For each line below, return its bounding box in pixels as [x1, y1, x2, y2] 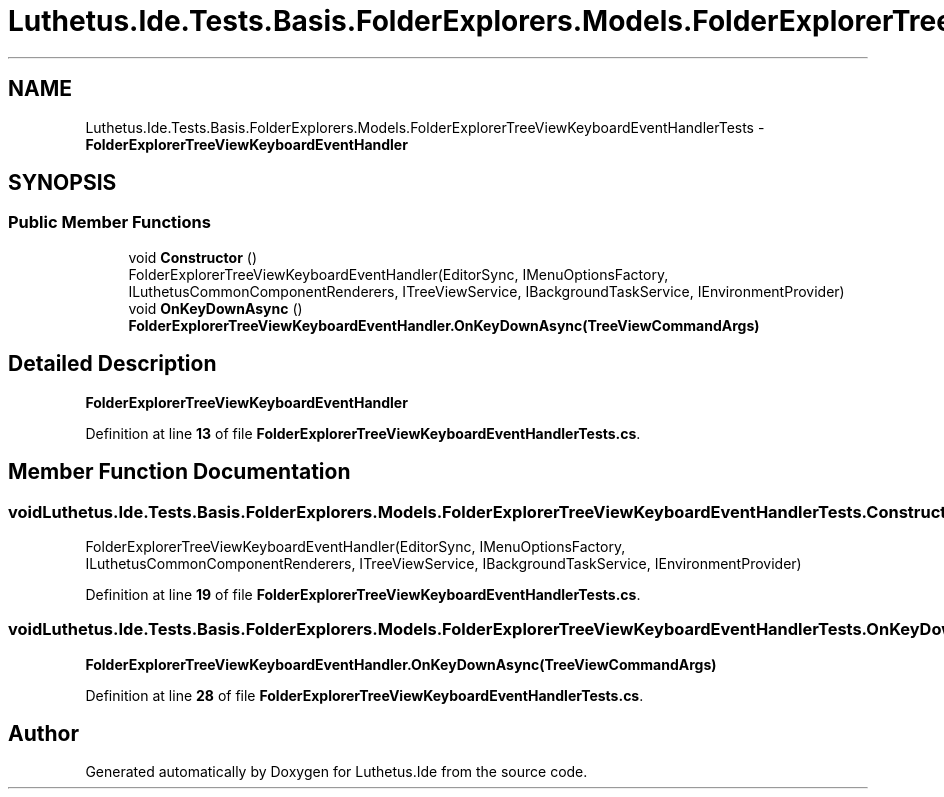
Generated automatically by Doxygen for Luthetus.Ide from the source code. [85, 763, 588, 781]
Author [8, 721, 79, 747]
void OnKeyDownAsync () [128, 299, 303, 317]
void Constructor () [128, 248, 257, 266]
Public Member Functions [8, 212, 211, 233]
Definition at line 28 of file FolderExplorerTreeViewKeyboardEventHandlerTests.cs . [85, 686, 644, 704]
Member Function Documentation [8, 459, 351, 485]
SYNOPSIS [8, 170, 117, 196]
